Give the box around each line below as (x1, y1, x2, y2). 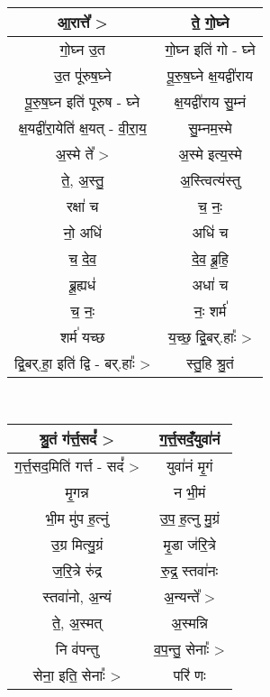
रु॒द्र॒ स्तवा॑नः (160, 560, 219, 582)
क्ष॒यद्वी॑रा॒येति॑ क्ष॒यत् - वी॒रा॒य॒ (18, 116, 147, 138)
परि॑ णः (173, 665, 206, 686)
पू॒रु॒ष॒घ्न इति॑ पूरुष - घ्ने (25, 90, 140, 112)
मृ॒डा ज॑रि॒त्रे (163, 534, 216, 555)
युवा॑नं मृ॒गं (166, 455, 213, 477)
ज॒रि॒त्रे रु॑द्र (52, 560, 102, 582)
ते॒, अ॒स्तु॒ (61, 169, 104, 190)
